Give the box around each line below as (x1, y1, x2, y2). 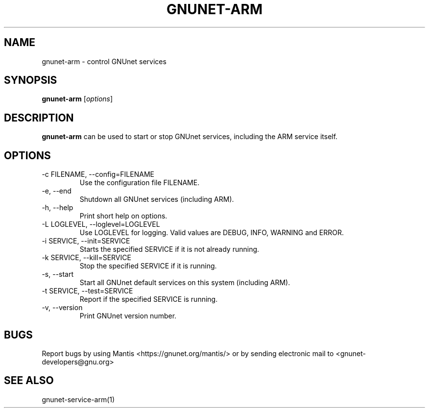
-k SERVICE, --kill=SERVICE (42, 253, 131, 262)
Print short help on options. (79, 212, 167, 220)
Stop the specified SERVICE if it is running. (79, 262, 217, 270)
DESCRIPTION (4, 111, 74, 124)
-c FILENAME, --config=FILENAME (42, 170, 154, 179)
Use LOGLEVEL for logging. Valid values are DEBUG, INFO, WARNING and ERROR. (79, 228, 344, 237)
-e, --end (42, 187, 71, 195)
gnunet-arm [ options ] (42, 95, 113, 103)
